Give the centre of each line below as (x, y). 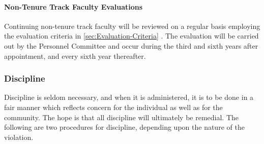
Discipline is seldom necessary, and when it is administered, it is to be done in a (129, 97)
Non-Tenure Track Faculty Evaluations (74, 6)
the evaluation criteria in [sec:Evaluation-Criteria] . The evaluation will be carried (131, 36)
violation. (19, 137)
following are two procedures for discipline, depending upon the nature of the (124, 127)
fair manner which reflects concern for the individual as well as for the (113, 107)
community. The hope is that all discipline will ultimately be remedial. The (122, 117)
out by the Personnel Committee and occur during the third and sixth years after (131, 45)
